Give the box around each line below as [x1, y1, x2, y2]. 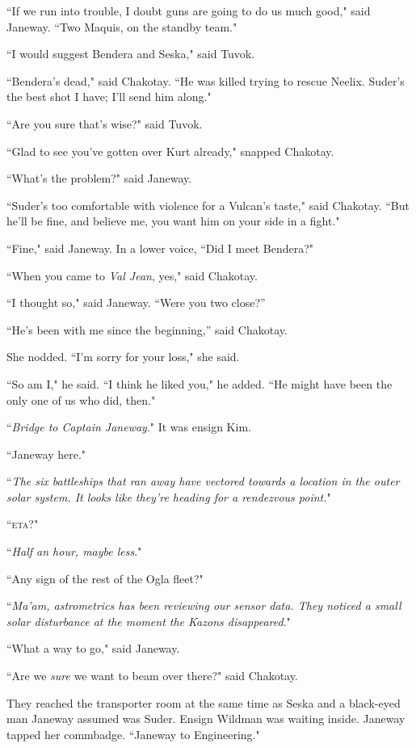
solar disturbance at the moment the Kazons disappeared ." [6, 612, 291, 629]
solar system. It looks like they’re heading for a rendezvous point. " [6, 488, 331, 505]
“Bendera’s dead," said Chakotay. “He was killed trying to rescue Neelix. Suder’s [6, 72, 405, 89]
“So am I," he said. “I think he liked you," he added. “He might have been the [6, 375, 393, 392]
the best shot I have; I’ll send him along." [6, 88, 212, 105]
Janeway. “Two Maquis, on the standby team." [6, 18, 237, 35]
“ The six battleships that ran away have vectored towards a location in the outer [6, 473, 400, 490]
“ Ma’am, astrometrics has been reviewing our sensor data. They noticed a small [6, 597, 401, 614]
